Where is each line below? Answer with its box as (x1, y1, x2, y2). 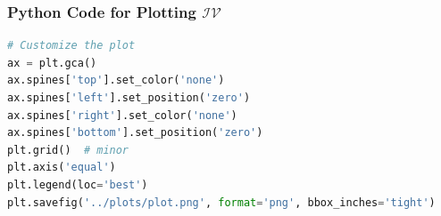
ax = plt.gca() (7, 56, 97, 69)
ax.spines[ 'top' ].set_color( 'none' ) (7, 74, 225, 87)
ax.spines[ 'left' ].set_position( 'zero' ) (7, 92, 251, 104)
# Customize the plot (7, 39, 136, 52)
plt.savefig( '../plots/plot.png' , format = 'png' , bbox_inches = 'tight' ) (7, 196, 436, 209)
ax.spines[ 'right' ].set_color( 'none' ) (7, 108, 237, 122)
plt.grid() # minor (7, 143, 129, 156)
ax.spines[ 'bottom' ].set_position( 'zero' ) (7, 126, 263, 140)
